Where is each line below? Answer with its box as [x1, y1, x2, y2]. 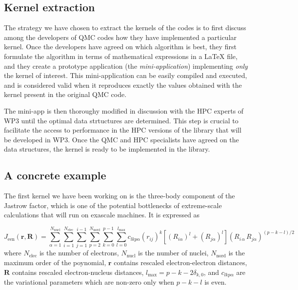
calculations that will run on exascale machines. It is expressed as [4, 210, 200, 220]
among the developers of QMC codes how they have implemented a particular [4, 32, 237, 42]
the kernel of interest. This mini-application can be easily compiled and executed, [4, 70, 247, 80]
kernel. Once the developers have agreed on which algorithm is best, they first [4, 41, 237, 52]
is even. [204, 277, 227, 287]
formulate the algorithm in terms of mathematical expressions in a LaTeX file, [4, 51, 238, 61]
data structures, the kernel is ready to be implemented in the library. [4, 144, 210, 154]
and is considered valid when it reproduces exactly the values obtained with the [4, 79, 242, 90]
